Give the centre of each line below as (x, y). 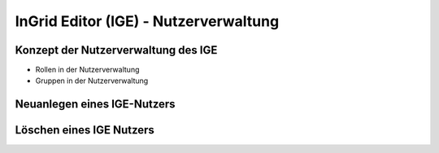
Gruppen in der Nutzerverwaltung (92, 81)
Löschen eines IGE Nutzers (85, 130)
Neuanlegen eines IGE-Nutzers (95, 105)
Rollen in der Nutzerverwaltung (87, 70)
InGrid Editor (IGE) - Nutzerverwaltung (147, 21)
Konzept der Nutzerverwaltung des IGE (116, 50)
